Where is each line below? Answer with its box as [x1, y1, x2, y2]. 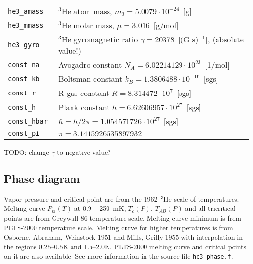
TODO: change [4, 147, 49, 157]
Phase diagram [4, 170, 80, 186]
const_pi [8, 130, 40, 137]
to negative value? [57, 147, 111, 157]
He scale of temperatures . [163, 193, 239, 204]
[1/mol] [205, 59, 230, 70]
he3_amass [8, 7, 44, 15]
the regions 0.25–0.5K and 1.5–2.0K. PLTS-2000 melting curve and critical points [4, 241, 247, 251]
